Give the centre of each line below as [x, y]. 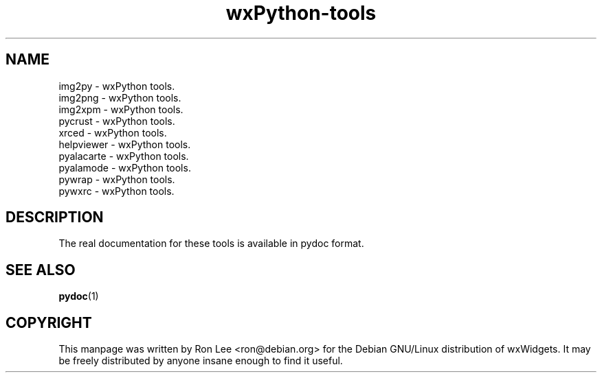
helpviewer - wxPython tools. [125, 144]
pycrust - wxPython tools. [117, 121]
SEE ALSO [41, 270]
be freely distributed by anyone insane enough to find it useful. [201, 361]
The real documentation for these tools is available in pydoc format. [211, 244]
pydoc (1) [79, 296]
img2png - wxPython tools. [120, 97]
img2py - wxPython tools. [117, 86]
